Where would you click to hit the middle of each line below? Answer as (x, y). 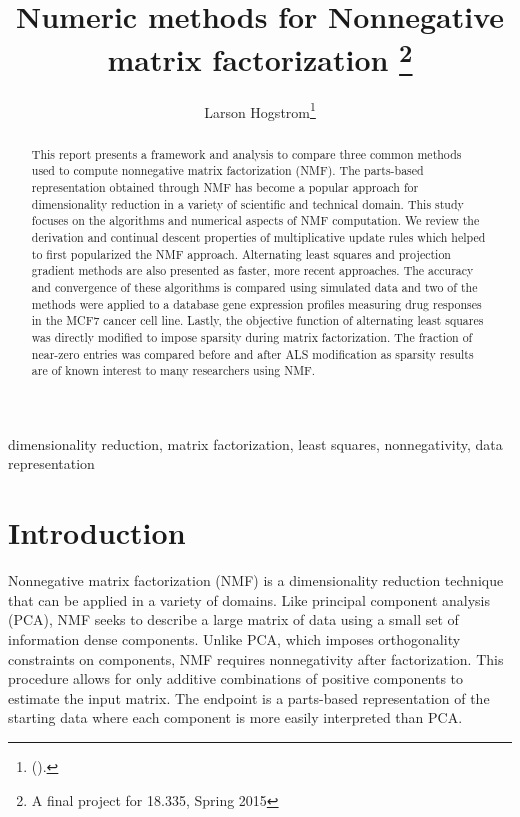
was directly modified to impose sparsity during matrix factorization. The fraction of (252, 336)
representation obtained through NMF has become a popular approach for (225, 187)
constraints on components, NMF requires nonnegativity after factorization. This (256, 658)
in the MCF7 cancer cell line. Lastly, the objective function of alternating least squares (257, 320)
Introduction (97, 532)
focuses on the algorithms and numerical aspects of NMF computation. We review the (255, 220)
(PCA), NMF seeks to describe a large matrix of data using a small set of (233, 619)
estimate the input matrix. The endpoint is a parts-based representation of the (249, 697)
